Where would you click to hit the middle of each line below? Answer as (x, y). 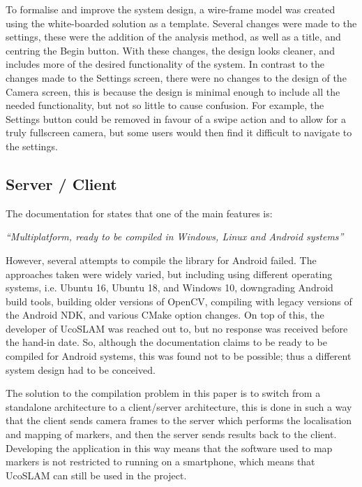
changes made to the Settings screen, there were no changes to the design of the (176, 77)
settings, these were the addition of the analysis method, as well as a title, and (173, 37)
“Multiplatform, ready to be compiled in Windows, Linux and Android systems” (175, 237)
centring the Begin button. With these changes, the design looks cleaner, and (170, 50)
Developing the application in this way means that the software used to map (169, 448)
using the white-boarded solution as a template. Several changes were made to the (181, 23)
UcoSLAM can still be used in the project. (96, 475)
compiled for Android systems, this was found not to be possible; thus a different (179, 356)
